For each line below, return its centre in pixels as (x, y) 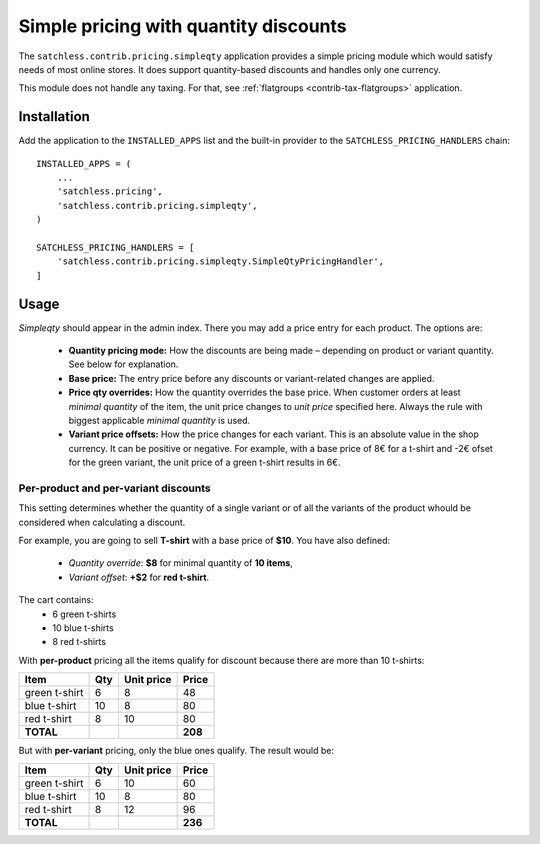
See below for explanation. (123, 364)
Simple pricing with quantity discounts (182, 26)
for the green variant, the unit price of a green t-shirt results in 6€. (204, 462)
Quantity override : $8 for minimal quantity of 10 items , (181, 563)
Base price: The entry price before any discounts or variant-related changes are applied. (251, 378)
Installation (54, 116)
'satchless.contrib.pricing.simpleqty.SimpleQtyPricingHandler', (220, 261)
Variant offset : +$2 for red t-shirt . (139, 577)
